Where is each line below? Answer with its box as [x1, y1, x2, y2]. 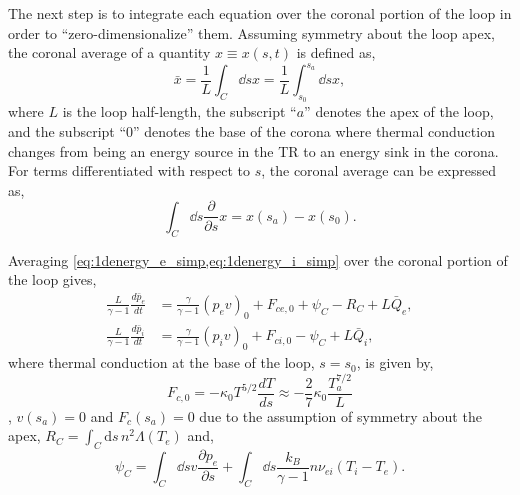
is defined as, [296, 42, 376, 63]
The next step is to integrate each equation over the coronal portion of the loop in [8, 3, 512, 23]
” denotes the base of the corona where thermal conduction [133, 121, 495, 142]
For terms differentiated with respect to [8, 160, 250, 181]
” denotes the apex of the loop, [304, 101, 494, 122]
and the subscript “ [8, 121, 127, 142]
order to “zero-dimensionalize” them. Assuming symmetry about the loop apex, [8, 22, 495, 43]
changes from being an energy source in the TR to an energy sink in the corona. [8, 140, 499, 161]
